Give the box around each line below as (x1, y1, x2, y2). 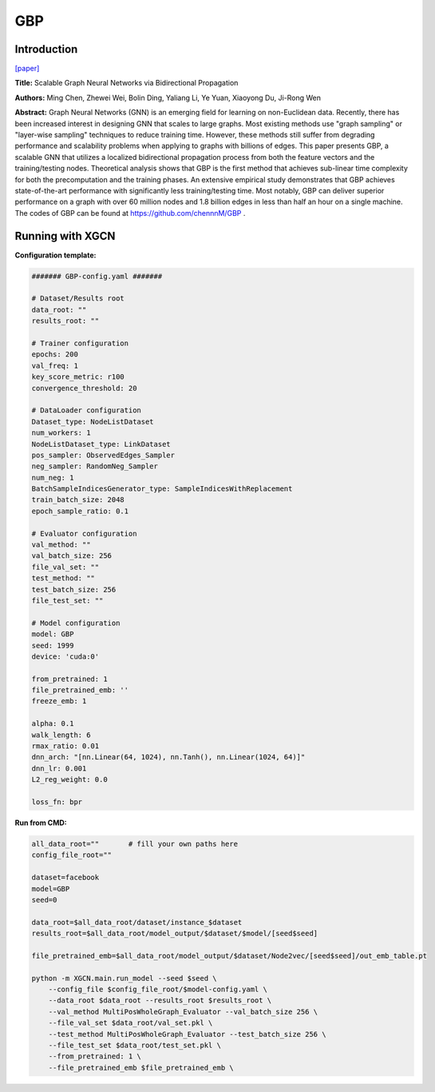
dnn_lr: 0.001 (31, 763, 87, 773)
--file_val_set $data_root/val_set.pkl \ (48, 1018, 213, 1027)
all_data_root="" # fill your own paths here (31, 839, 239, 848)
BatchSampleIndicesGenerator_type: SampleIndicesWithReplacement (31, 484, 293, 493)
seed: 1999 (31, 640, 74, 650)
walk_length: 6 (31, 730, 91, 739)
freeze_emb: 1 (31, 696, 87, 706)
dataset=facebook (31, 873, 100, 883)
